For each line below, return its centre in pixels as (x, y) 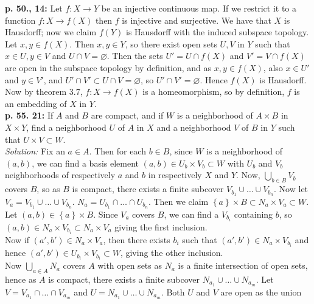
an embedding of (36, 103)
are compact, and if (127, 115)
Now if (17, 240)
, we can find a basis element (85, 163)
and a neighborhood (194, 127)
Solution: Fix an (35, 151)
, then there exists (137, 240)
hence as (21, 279)
